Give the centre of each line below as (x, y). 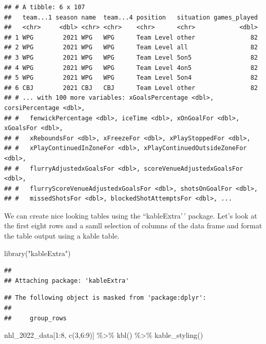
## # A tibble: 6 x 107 (45, 7)
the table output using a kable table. (62, 236)
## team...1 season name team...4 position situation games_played (131, 17)
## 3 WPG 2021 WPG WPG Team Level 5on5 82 (131, 57)
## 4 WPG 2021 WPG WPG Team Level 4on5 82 (131, 68)
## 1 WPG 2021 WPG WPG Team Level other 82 (131, 37)
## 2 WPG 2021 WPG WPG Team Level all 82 (131, 48)
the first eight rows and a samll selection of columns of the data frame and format (133, 225)
